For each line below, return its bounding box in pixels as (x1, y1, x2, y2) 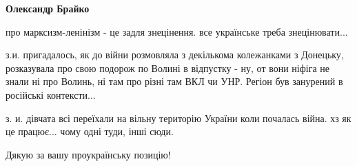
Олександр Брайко (6, 1, 90, 15)
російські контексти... (6, 87, 96, 102)
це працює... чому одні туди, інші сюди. (6, 124, 174, 139)
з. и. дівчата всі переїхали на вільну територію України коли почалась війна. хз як (6, 110, 351, 125)
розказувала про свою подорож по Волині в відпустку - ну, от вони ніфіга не (6, 60, 330, 75)
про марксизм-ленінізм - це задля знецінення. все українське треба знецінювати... (6, 24, 348, 38)
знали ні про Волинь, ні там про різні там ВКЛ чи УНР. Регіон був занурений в (6, 74, 343, 88)
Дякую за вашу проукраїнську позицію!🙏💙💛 (6, 147, 179, 161)
